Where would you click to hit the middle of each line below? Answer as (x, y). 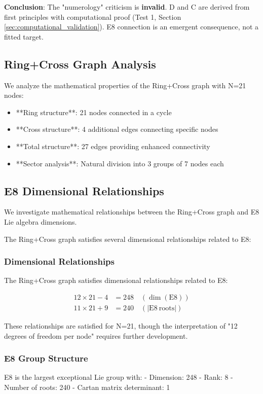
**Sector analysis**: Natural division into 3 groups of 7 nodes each (120, 163)
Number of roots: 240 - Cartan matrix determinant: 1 (87, 387)
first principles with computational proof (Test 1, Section (93, 16)
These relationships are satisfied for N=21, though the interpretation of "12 (121, 326)
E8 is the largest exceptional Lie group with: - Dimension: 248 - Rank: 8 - (119, 377)
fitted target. (24, 36)
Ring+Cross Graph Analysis (80, 64)
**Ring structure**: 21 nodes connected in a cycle (94, 112)
